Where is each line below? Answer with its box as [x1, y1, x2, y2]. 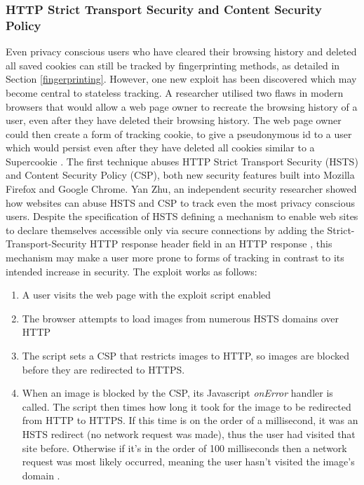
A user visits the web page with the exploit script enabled [22, 287, 271, 302]
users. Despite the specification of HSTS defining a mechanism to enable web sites [6, 209, 358, 224]
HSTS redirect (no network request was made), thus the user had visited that [22, 426, 356, 441]
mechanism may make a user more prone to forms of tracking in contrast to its [6, 250, 344, 265]
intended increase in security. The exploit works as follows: [6, 264, 257, 278]
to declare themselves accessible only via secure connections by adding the [6, 222, 324, 237]
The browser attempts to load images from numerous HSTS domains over [22, 310, 339, 325]
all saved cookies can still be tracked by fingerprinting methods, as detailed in [6, 57, 340, 72]
